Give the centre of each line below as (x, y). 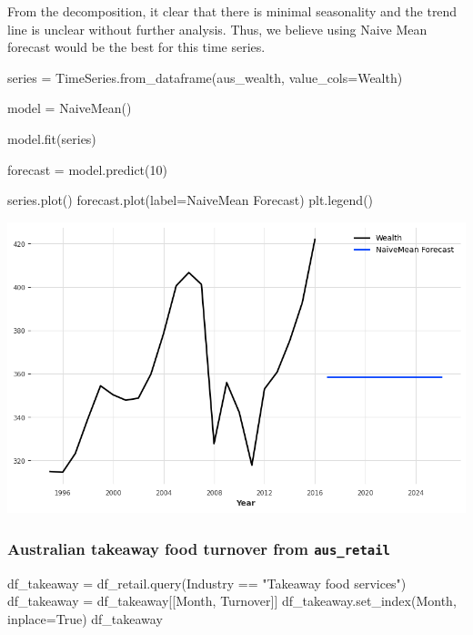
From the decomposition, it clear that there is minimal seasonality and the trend (232, 11)
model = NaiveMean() (70, 108)
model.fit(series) (52, 138)
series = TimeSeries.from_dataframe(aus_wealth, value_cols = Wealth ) (205, 77)
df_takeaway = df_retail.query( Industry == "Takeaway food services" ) (207, 583)
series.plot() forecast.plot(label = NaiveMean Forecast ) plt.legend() (191, 200)
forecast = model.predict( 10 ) (87, 169)
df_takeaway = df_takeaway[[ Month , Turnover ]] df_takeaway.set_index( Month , (232, 601)
